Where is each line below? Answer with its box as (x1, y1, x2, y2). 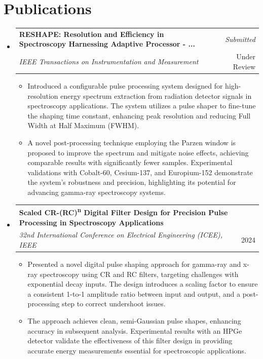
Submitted (225, 33, 255, 44)
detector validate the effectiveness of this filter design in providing (27, 335, 233, 346)
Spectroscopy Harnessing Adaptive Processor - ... (19, 38, 195, 49)
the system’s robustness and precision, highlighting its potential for (27, 177, 236, 187)
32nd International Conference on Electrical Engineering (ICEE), (19, 229, 223, 240)
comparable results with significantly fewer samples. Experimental (27, 157, 233, 168)
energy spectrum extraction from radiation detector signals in (60, 90, 252, 101)
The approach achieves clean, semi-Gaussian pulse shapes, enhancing (27, 315, 241, 326)
